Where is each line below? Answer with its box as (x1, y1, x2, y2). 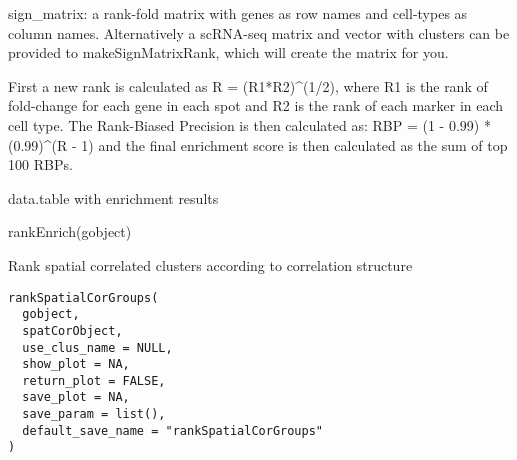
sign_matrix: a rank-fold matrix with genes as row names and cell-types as (8, 3, 468, 23)
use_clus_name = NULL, (22, 340, 173, 355)
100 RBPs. (8, 154, 73, 175)
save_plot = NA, (22, 390, 130, 405)
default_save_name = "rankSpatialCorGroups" (22, 423, 323, 438)
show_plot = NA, (22, 357, 130, 372)
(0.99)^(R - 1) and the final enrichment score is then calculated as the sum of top (8, 134, 508, 155)
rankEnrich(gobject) (8, 221, 132, 242)
